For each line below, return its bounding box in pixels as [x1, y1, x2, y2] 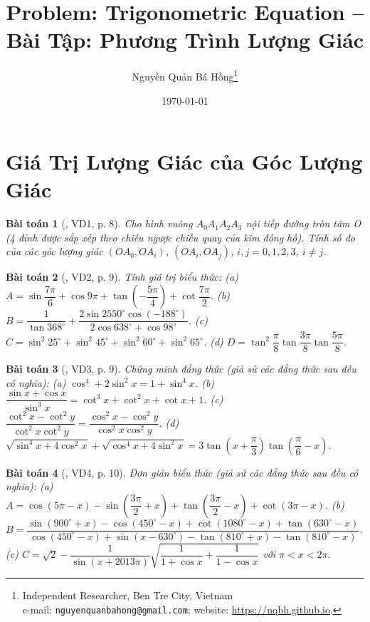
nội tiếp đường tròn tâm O [245, 216, 361, 231]
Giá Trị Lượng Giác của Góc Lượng [6, 147, 363, 176]
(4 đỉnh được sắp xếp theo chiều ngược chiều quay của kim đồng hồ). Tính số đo [6, 229, 356, 244]
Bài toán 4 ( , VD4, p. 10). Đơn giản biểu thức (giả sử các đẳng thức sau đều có [6, 465, 359, 480]
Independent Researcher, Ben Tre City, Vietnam [22, 588, 233, 603]
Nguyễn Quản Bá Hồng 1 [132, 67, 238, 83]
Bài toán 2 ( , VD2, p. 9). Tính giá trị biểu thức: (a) [6, 269, 238, 284]
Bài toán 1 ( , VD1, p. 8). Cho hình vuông [6, 216, 193, 231]
